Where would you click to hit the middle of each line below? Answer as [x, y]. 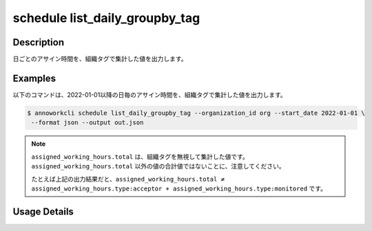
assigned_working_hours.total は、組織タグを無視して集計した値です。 [140, 156]
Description [39, 42]
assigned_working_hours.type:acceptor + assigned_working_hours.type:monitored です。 [179, 188]
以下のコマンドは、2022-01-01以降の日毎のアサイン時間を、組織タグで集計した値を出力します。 [149, 95]
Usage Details [43, 211]
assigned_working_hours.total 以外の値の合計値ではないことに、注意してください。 [158, 166]
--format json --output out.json [87, 123]
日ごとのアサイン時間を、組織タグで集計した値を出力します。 [100, 59]
